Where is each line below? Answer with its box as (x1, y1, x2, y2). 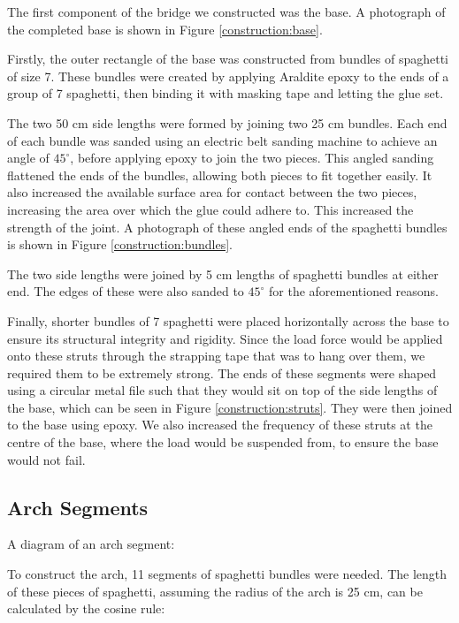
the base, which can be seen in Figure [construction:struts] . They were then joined (7, 398, 453, 416)
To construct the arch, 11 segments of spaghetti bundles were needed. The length (7, 565, 448, 583)
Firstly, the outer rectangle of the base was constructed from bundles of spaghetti (7, 49, 449, 68)
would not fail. (7, 450, 86, 468)
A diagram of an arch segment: (7, 535, 175, 553)
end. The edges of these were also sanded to (7, 282, 244, 300)
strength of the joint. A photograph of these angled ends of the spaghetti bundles (7, 217, 448, 236)
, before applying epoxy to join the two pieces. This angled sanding (70, 148, 434, 167)
